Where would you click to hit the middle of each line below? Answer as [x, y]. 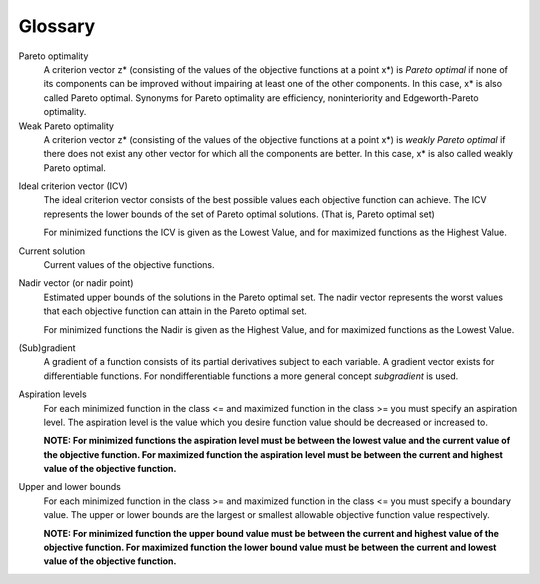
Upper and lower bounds [70, 487]
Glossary [57, 26]
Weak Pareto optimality [66, 126]
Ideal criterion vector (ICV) [73, 186]
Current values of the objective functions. [129, 265]
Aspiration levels [52, 394]
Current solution [52, 251]
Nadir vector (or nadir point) [76, 283]
